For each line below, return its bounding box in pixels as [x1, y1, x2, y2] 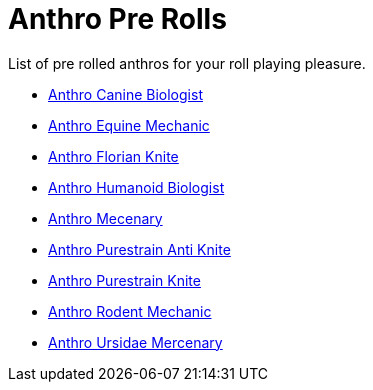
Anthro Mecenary [48, 209, 163, 227]
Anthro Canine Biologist [48, 85, 203, 103]
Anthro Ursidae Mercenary [48, 333, 223, 351]
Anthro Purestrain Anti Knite [48, 240, 231, 258]
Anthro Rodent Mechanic [48, 302, 212, 320]
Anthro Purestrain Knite [48, 271, 201, 289]
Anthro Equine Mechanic [48, 116, 210, 134]
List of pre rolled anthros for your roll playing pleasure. [8, 54, 366, 72]
